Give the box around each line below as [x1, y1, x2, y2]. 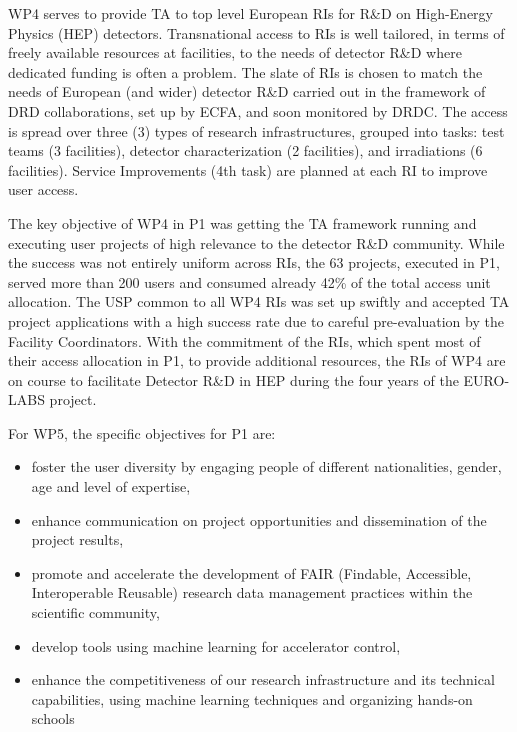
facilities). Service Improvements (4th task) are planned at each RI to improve [8, 159, 488, 180]
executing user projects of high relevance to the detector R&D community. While [8, 232, 505, 253]
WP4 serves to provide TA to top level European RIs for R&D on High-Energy [8, 3, 493, 23]
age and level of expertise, [31, 476, 191, 497]
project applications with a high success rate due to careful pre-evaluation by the [8, 310, 504, 331]
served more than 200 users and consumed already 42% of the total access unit [8, 271, 491, 292]
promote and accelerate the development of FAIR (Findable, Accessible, [31, 562, 472, 583]
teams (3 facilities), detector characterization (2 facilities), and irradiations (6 [8, 140, 483, 161]
